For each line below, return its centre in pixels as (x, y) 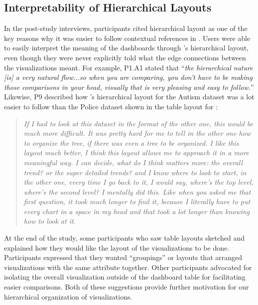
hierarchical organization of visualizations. (68, 296)
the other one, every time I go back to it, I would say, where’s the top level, (138, 182)
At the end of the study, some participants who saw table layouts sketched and (125, 238)
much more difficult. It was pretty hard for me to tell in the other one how (137, 133)
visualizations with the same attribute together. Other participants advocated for (128, 267)
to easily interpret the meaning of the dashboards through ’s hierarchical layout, (126, 48)
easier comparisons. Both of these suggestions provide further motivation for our (127, 287)
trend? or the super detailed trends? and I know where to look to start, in (135, 172)
